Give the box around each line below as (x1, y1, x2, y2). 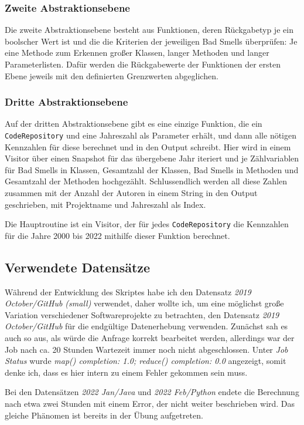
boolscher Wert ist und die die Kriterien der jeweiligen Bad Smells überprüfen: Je (5, 35, 298, 47)
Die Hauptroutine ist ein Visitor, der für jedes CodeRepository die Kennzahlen (5, 218, 289, 230)
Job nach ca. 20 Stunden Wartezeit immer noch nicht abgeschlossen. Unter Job (5, 343, 288, 355)
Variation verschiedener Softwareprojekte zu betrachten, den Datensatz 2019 (5, 308, 279, 321)
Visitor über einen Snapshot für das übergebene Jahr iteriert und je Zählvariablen (5, 152, 299, 164)
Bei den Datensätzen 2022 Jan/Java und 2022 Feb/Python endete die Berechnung (5, 386, 299, 398)
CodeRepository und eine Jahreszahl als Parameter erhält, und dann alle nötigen (5, 129, 297, 141)
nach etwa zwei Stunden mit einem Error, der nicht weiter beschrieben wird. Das (5, 397, 295, 410)
